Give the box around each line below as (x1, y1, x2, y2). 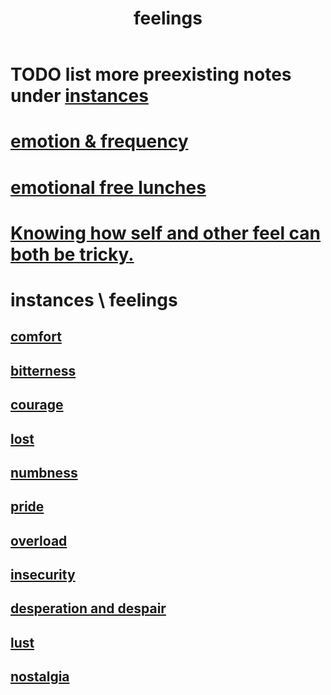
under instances (10, 85, 149, 107)
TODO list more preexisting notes (10, 63, 292, 86)
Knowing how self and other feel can (10, 222, 322, 244)
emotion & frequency (10, 130, 189, 153)
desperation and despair (10, 600, 167, 617)
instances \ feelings (10, 288, 178, 311)
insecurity (10, 567, 76, 584)
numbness (10, 464, 78, 481)
